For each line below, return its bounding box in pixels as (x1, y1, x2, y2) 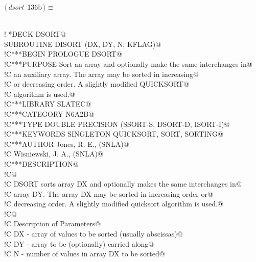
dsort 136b (8, 2, 42, 12)
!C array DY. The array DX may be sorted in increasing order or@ (4, 188, 213, 199)
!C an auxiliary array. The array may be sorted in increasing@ (4, 68, 199, 79)
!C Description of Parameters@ (4, 218, 101, 229)
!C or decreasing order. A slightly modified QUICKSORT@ (4, 78, 189, 89)
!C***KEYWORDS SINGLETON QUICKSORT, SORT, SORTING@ (4, 128, 223, 139)
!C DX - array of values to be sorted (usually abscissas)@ (4, 228, 183, 239)
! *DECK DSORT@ (4, 29, 66, 39)
